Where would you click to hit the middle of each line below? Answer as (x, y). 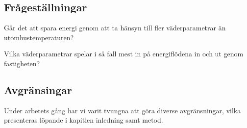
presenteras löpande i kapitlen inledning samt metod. (84, 120)
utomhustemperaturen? (39, 37)
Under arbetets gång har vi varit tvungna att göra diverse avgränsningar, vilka (123, 110)
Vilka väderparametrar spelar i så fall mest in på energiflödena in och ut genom (124, 54)
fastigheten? (22, 63)
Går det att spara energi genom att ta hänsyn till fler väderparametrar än (115, 28)
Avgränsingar (38, 90)
